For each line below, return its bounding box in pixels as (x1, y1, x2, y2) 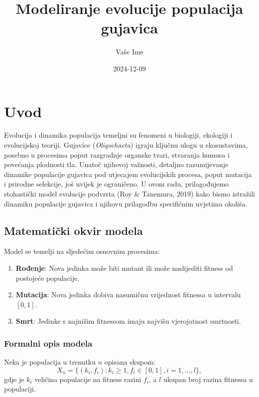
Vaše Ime (116, 46, 143, 57)
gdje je (4, 374, 24, 384)
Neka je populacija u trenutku (4, 357, 96, 367)
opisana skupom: (104, 357, 155, 367)
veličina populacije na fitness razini (34, 374, 141, 384)
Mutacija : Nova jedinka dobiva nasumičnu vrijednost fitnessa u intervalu (15, 289, 241, 300)
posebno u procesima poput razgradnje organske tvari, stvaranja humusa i (4, 149, 230, 160)
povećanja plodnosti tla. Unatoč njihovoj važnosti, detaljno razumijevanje (4, 159, 229, 170)
